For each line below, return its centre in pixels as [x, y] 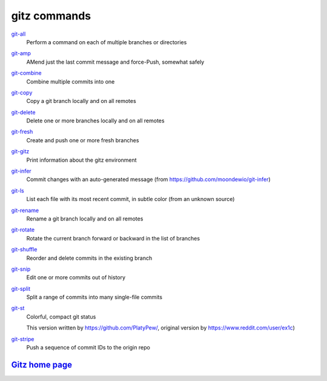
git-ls [18, 190]
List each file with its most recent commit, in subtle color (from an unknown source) [130, 199]
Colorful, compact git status [61, 316]
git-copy [22, 92]
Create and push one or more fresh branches [83, 140]
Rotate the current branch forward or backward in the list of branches [113, 238]
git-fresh [22, 132]
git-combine [26, 73]
